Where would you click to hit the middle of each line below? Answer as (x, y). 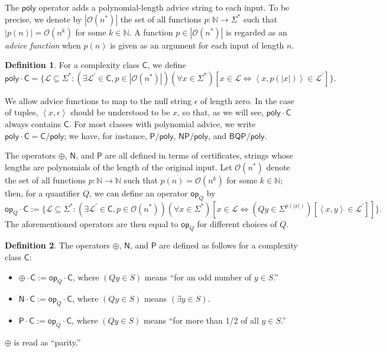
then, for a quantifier (43, 193)
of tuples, (22, 112)
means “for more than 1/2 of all (201, 320)
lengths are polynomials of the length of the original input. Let (119, 167)
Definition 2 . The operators (57, 245)
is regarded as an (257, 32)
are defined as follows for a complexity (228, 245)
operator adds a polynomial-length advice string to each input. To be (164, 7)
